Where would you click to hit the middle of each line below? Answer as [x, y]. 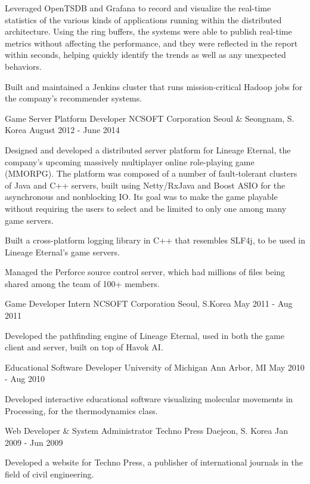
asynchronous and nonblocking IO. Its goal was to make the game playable [141, 197]
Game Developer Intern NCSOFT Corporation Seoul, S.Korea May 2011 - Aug [149, 303]
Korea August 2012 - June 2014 [62, 130]
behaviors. [23, 66]
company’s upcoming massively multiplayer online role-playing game [130, 161]
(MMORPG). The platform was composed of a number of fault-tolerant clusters [151, 173]
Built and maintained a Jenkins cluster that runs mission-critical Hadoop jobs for [154, 86]
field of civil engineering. [49, 474]
